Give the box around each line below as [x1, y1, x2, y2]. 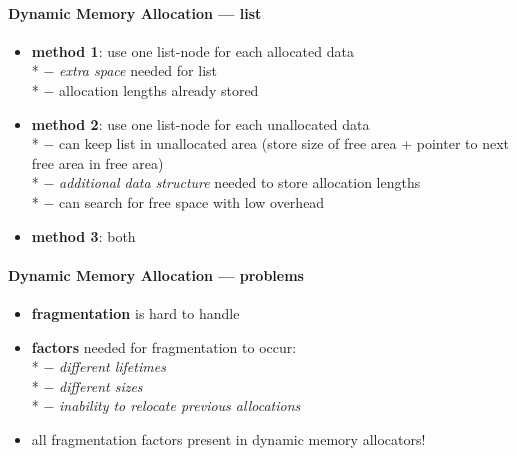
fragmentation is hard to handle [31, 302, 240, 323]
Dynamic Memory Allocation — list [8, 2, 262, 23]
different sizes [59, 375, 143, 396]
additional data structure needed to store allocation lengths [59, 172, 421, 193]
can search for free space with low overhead [59, 191, 325, 212]
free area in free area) [31, 152, 164, 173]
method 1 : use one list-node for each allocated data [31, 40, 354, 61]
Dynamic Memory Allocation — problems [8, 264, 304, 285]
